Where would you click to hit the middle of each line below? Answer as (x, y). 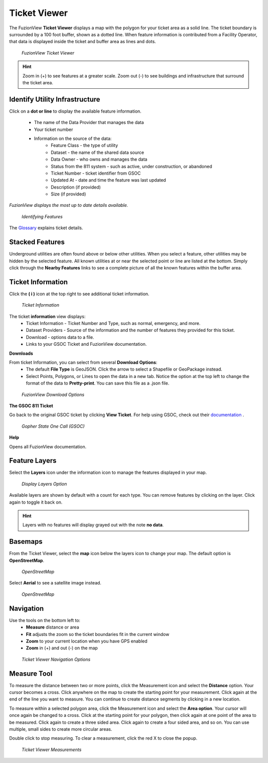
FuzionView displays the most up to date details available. (69, 205)
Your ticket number (54, 129)
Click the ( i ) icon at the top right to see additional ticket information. (79, 294)
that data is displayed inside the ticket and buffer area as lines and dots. (83, 42)
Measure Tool (31, 673)
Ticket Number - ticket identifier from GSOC (96, 173)
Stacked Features (37, 242)
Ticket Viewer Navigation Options (56, 659)
